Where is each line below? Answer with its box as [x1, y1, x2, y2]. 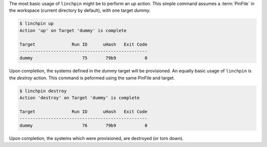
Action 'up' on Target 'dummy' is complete [19, 28, 127, 33]
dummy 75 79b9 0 [19, 55, 148, 61]
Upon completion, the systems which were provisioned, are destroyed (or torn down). [9, 135, 184, 141]
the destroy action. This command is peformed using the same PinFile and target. [9, 74, 175, 81]
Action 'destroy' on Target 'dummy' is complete [19, 95, 140, 101]
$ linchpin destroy [19, 88, 67, 94]
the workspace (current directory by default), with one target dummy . [9, 7, 151, 13]
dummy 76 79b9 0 [19, 122, 148, 128]
